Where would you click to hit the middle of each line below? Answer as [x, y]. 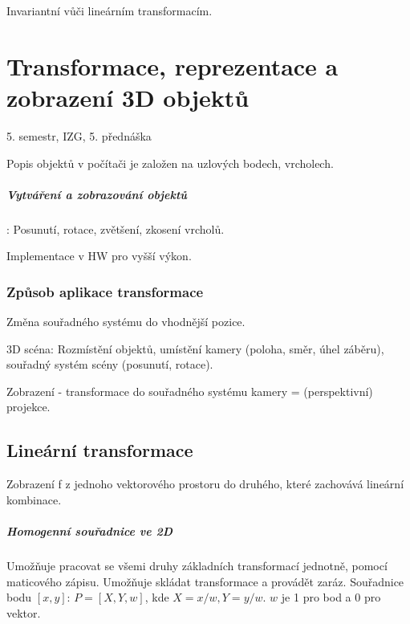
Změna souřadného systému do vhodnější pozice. [126, 322]
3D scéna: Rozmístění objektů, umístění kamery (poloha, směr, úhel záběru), [195, 348]
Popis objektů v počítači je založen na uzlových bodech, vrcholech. [170, 163]
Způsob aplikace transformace [105, 291]
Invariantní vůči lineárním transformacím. [110, 10]
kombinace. [34, 499]
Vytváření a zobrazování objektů [97, 194]
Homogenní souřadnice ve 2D [90, 531]
